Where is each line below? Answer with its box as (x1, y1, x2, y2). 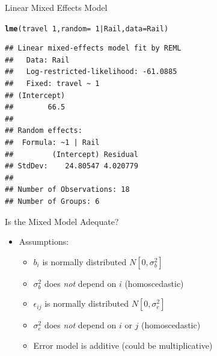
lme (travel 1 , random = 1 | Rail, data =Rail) (5, 24, 169, 33)
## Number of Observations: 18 (5, 185, 130, 194)
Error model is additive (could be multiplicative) (33, 339, 213, 351)
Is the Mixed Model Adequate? (5, 215, 119, 227)
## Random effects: (5, 126, 82, 135)
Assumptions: (19, 235, 69, 248)
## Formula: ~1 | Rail (5, 138, 100, 147)
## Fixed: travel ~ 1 (5, 79, 100, 88)
